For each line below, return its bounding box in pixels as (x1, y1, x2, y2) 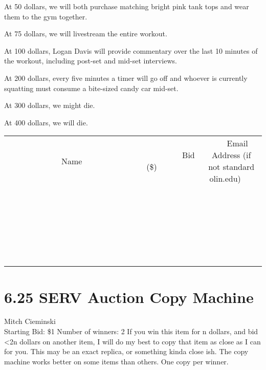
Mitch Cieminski (4, 316, 56, 327)
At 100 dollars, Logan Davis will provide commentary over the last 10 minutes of (4, 45, 258, 56)
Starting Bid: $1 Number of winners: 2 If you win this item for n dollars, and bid (4, 326, 258, 337)
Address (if (212, 149, 251, 161)
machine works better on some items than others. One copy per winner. (4, 356, 229, 366)
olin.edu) (209, 172, 241, 185)
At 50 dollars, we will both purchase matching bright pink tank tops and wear (4, 1, 249, 11)
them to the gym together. (4, 11, 87, 21)
